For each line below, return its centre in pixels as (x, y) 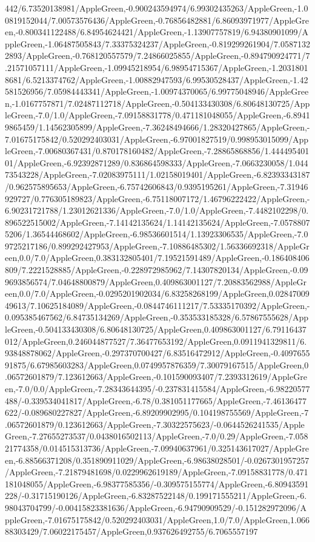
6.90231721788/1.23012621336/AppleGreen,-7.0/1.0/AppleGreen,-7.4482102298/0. (157, 210)
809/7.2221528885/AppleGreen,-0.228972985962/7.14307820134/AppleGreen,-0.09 (157, 270)
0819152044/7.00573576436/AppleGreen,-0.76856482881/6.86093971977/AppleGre (157, 20)
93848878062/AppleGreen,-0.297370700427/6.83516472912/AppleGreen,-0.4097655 (157, 353)
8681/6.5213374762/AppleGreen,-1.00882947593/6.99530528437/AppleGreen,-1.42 (157, 79)
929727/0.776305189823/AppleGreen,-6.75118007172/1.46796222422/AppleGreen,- (157, 198)
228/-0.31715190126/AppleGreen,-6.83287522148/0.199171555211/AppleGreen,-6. (156, 496)
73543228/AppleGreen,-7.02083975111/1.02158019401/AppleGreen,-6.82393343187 (157, 174)
